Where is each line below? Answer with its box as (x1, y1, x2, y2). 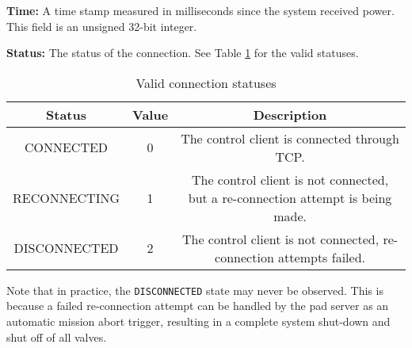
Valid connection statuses (135, 73, 277, 92)
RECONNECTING (13, 188, 120, 207)
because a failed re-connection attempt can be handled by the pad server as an (6, 297, 389, 314)
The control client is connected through (181, 128, 399, 147)
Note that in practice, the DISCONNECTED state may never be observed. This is (6, 281, 383, 298)
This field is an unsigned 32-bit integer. (6, 17, 197, 34)
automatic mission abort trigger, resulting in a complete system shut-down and (6, 313, 391, 330)
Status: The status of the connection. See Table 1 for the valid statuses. (6, 44, 359, 61)
